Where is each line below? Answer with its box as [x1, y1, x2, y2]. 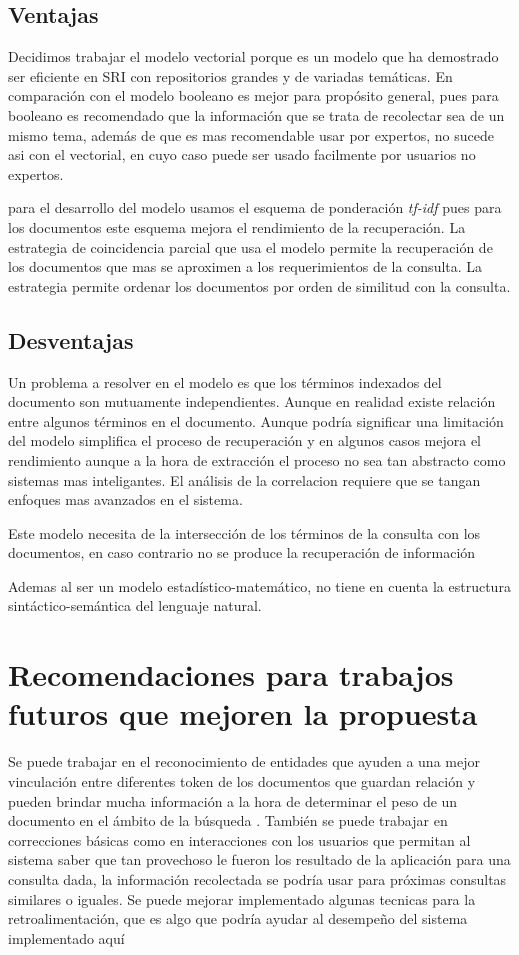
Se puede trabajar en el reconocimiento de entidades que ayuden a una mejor [8, 751, 480, 772]
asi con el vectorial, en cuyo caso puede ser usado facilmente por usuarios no [8, 144, 476, 165]
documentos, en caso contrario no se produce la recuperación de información [8, 542, 476, 563]
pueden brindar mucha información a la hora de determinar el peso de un [8, 790, 458, 811]
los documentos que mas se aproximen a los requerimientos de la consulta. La [8, 256, 483, 277]
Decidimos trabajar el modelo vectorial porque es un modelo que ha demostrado [8, 46, 499, 67]
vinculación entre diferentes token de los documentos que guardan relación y [8, 770, 476, 791]
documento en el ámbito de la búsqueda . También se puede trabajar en [8, 810, 448, 831]
